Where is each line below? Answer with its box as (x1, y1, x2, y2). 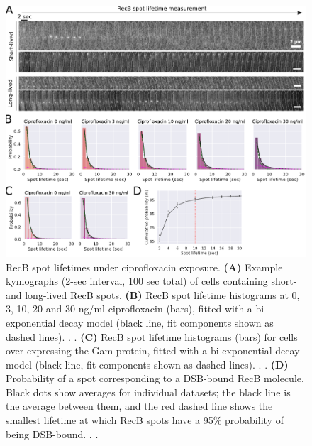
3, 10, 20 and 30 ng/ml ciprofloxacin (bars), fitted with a (6, 301, 252, 316)
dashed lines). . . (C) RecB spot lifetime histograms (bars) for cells (6, 329, 298, 344)
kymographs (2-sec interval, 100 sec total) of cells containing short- (6, 273, 297, 288)
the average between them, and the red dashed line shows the (6, 398, 273, 413)
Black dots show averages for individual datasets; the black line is (6, 384, 291, 399)
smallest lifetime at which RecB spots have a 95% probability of (6, 413, 284, 428)
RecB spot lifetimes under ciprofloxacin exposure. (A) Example (6, 259, 283, 274)
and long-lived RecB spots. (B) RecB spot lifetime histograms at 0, (6, 287, 300, 302)
